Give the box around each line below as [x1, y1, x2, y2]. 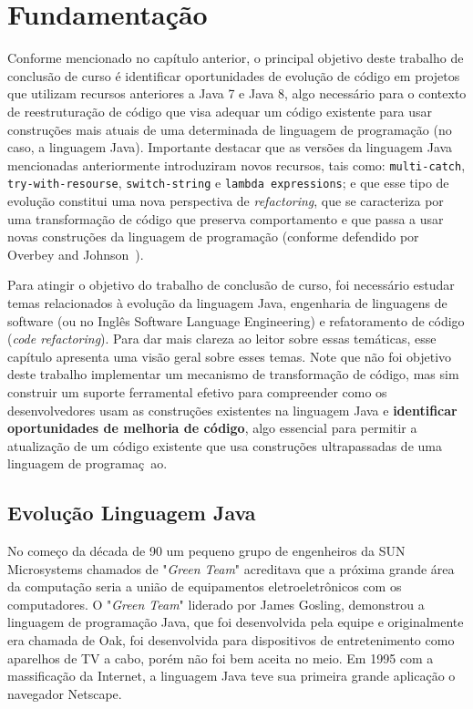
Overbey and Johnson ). [7, 244, 144, 263]
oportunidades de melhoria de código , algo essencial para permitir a [7, 418, 417, 437]
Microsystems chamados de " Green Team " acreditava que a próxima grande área [7, 559, 455, 578]
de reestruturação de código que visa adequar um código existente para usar [7, 101, 433, 120]
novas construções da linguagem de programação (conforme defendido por [7, 227, 419, 246]
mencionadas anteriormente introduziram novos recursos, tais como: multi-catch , [7, 155, 466, 174]
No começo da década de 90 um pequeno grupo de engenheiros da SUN [7, 541, 406, 560]
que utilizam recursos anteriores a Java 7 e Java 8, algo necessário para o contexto [7, 84, 467, 103]
